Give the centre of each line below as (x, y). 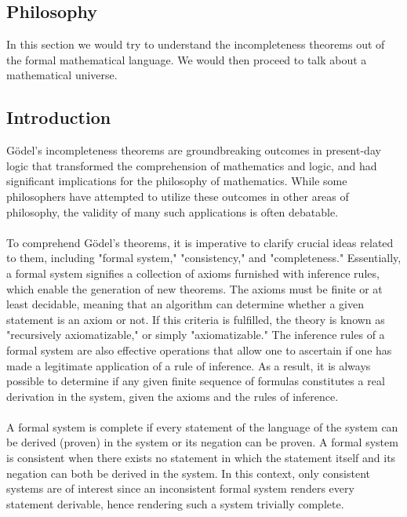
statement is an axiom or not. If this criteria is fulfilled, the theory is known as (196, 319)
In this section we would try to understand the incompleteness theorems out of (196, 44)
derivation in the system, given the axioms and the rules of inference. (173, 396)
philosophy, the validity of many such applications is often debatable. (173, 211)
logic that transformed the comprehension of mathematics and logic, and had (192, 165)
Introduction (59, 117)
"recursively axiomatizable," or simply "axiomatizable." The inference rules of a (196, 335)
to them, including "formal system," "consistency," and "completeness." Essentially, (204, 258)
